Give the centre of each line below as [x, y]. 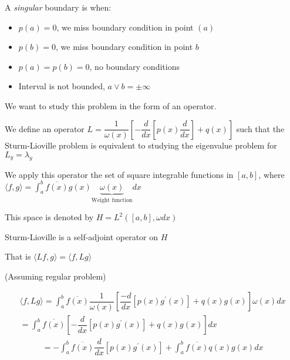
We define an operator [45, 128]
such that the [260, 128]
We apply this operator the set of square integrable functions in [119, 174]
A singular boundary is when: [58, 7]
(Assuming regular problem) [55, 276]
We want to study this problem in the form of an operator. [111, 105]
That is [18, 256]
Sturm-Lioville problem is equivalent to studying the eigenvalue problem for [141, 145]
